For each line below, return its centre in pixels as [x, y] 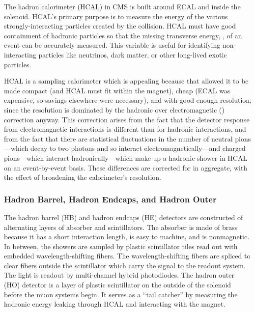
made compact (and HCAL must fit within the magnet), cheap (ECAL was [117, 90]
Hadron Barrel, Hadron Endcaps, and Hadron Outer [110, 199]
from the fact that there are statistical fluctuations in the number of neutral [118, 138]
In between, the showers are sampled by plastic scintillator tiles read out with [121, 246]
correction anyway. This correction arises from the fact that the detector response [127, 119]
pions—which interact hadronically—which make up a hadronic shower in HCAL [126, 157]
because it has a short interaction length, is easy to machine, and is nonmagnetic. [127, 237]
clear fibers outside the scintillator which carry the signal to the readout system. [125, 265]
